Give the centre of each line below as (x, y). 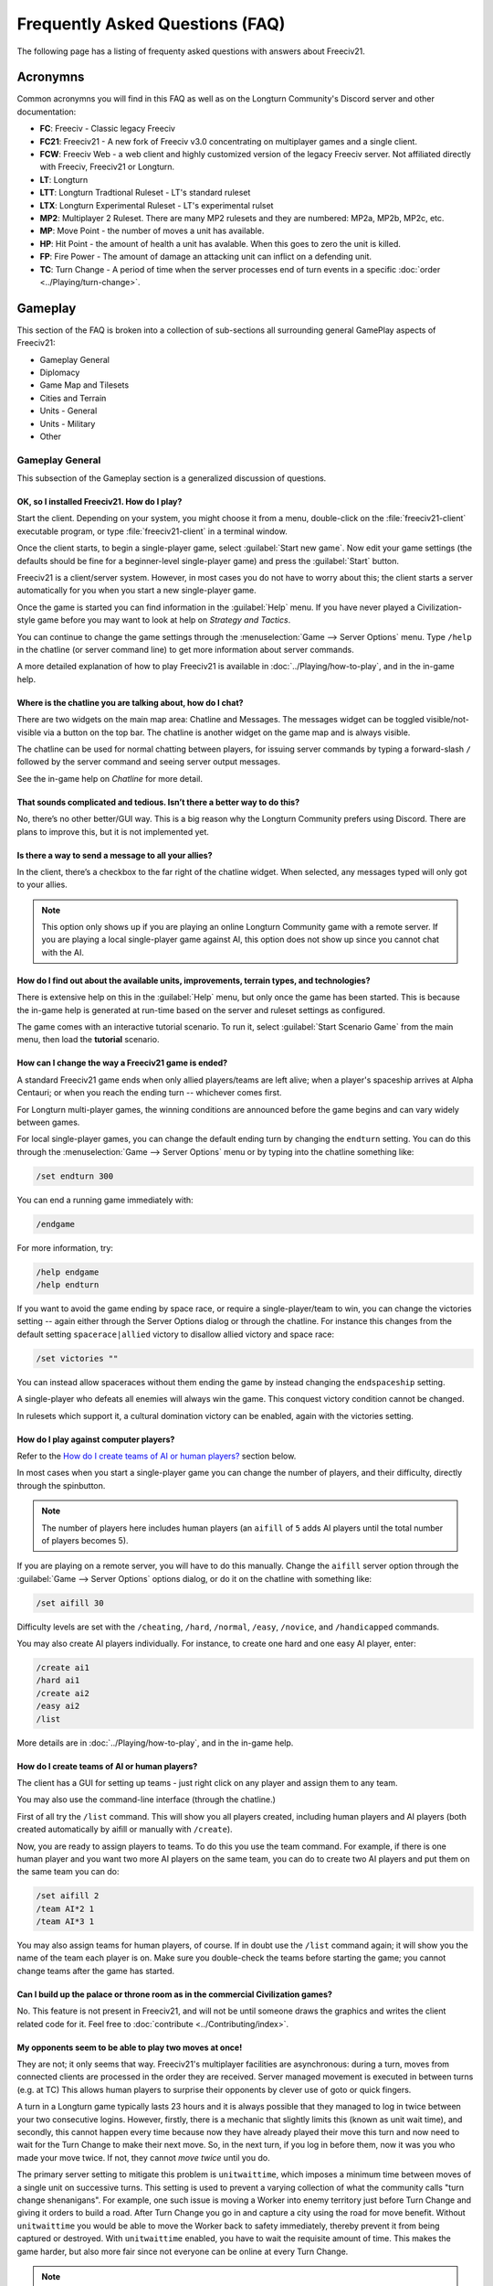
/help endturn (68, 1285)
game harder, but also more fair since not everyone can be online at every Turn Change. (183, 2251)
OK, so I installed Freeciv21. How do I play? (100, 502)
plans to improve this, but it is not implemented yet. (113, 831)
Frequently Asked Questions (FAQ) (151, 24)
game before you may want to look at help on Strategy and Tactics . (164, 620)
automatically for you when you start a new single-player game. (137, 591)
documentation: (47, 112)
